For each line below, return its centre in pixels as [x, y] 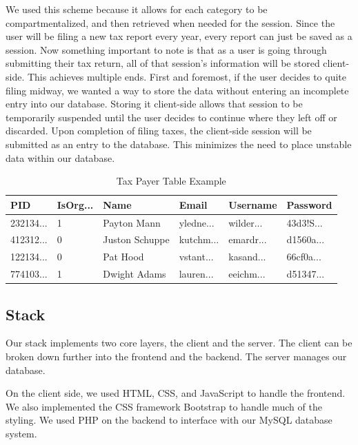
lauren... [196, 274]
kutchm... [199, 239]
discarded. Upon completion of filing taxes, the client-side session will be [159, 131]
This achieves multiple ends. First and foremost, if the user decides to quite [187, 76]
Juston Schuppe [136, 239]
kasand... [247, 257]
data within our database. [60, 157]
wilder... [246, 222]
